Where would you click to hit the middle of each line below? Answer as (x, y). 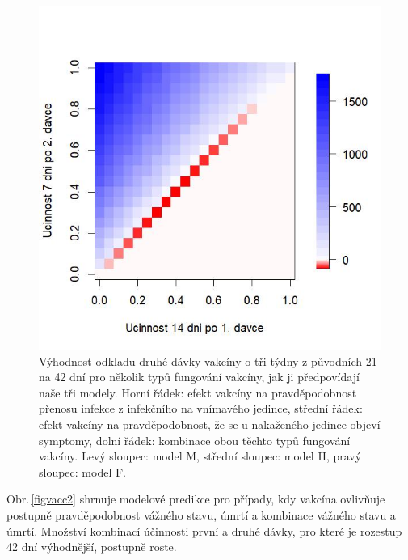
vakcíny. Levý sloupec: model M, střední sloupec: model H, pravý (200, 456)
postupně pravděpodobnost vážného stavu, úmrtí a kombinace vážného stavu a (201, 514)
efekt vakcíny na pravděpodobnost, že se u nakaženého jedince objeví (210, 424)
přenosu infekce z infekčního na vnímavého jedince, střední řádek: (201, 408)
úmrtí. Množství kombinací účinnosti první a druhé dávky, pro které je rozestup (204, 530)
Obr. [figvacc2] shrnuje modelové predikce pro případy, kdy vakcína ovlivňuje (196, 499)
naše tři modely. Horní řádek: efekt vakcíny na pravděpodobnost (198, 392)
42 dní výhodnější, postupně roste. (92, 547)
